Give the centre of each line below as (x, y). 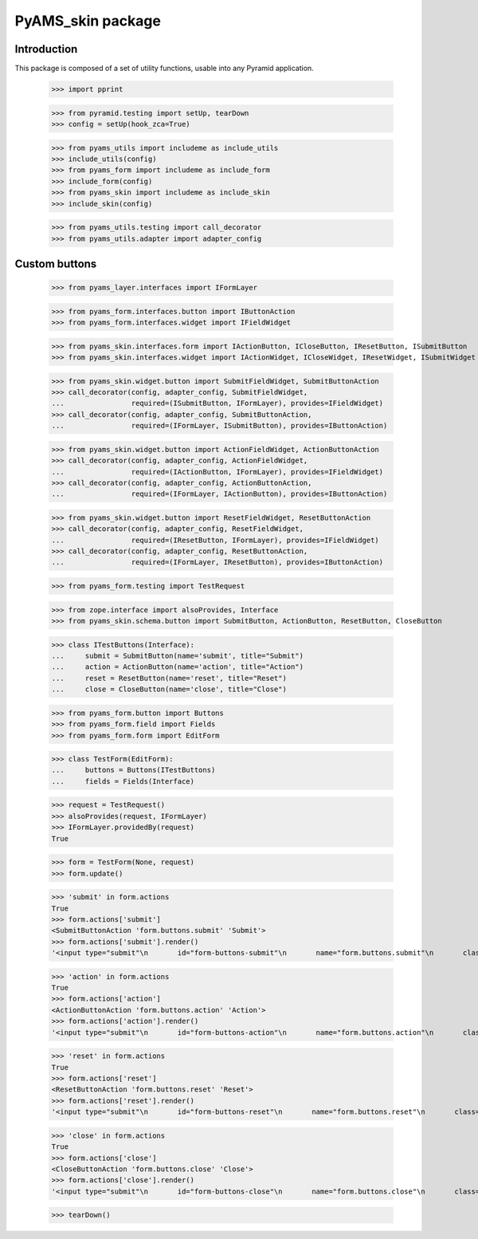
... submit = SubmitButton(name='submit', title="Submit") (178, 655)
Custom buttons (56, 264)
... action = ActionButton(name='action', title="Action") (178, 667)
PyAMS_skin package (88, 21)
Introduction (46, 49)
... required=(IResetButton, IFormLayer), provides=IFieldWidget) (215, 540)
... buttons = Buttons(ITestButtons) (133, 770)
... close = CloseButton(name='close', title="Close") (169, 689)
